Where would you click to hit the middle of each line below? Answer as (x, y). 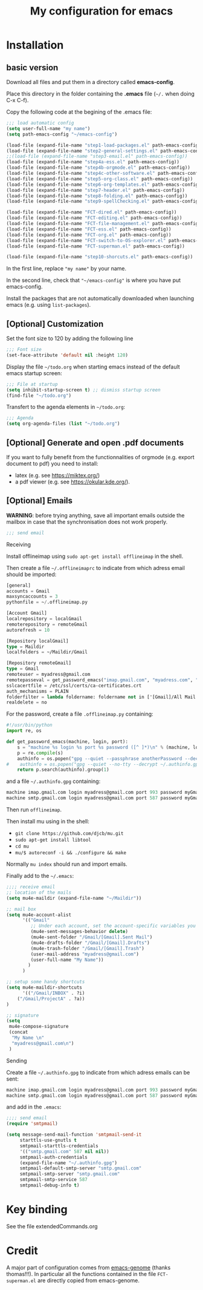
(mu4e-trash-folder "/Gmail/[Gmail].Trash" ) (88, 948)
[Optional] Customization (55, 324)
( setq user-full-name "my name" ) (48, 128)
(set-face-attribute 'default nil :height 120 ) (67, 355)
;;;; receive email (31, 887)
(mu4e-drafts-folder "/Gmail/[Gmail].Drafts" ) (90, 943)
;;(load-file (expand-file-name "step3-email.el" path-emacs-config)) (97, 156)
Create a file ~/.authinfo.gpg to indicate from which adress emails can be (98, 1072)
